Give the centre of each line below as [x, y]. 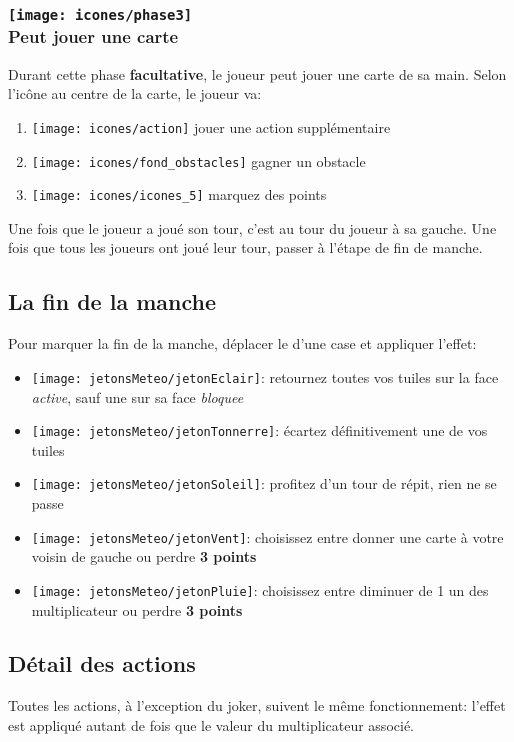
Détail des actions [102, 663]
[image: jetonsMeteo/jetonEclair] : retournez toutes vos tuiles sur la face [265, 376]
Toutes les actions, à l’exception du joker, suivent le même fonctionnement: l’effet [257, 705]
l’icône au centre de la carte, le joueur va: [135, 93]
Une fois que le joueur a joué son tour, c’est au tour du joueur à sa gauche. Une [252, 227]
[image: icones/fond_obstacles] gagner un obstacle [198, 160]
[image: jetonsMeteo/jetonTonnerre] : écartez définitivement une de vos [259, 430]
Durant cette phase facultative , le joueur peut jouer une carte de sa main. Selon [257, 73]
